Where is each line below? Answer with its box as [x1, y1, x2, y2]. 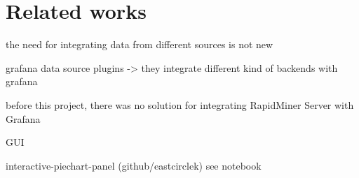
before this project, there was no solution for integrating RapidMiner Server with [6, 97, 354, 112]
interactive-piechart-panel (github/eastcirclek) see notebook [6, 158, 262, 172]
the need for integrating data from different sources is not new [6, 37, 273, 52]
